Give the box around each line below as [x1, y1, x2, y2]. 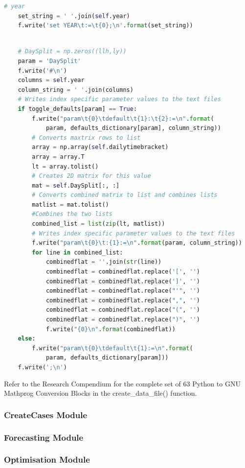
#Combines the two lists [32, 211, 112, 218]
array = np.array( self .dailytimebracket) [32, 144, 169, 151]
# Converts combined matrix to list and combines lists [32, 191, 218, 199]
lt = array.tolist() [32, 163, 99, 170]
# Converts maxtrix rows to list [32, 134, 141, 141]
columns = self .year [18, 77, 85, 84]
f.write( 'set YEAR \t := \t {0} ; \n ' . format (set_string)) [18, 22, 193, 29]
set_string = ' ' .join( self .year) [18, 12, 130, 20]
